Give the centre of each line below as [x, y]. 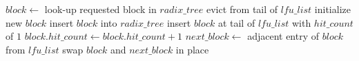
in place [192, 49]
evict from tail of [242, 9]
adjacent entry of [283, 36]
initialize [332, 9]
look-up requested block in [100, 9]
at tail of [236, 22]
